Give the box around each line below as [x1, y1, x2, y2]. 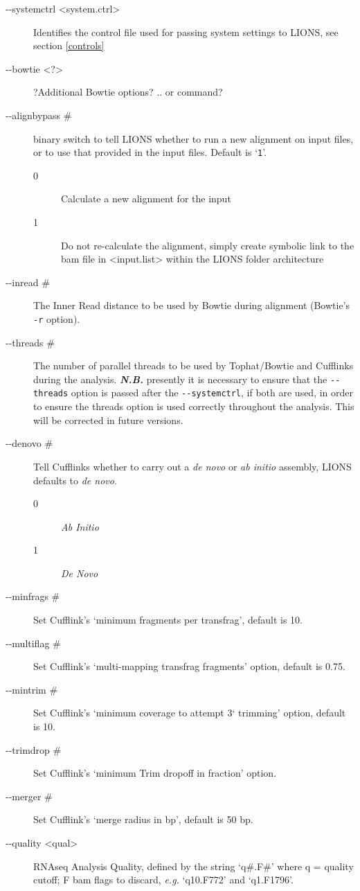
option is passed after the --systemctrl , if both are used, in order [71, 385, 354, 400]
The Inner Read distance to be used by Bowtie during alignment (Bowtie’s [33, 298, 350, 312]
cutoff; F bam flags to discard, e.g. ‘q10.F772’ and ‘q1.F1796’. [33, 872, 294, 887]
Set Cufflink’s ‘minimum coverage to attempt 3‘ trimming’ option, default [33, 705, 346, 720]
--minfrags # [6, 589, 60, 603]
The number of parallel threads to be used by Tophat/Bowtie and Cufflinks [33, 358, 354, 373]
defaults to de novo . [33, 473, 117, 487]
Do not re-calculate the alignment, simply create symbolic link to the [61, 238, 354, 252]
